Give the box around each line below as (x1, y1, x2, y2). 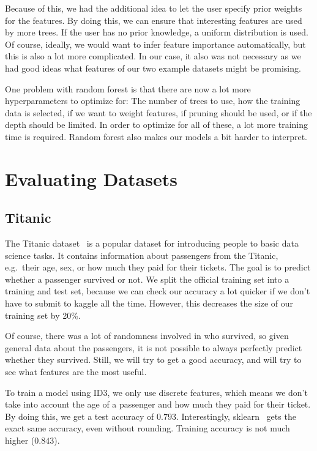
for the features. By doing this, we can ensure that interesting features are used (5, 13, 302, 26)
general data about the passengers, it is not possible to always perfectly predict (5, 341, 302, 354)
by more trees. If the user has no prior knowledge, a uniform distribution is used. (5, 26, 308, 39)
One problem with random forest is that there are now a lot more (5, 82, 251, 95)
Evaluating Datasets (5, 166, 177, 191)
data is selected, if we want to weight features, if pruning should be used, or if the (5, 106, 312, 119)
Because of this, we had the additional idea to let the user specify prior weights (5, 2, 302, 14)
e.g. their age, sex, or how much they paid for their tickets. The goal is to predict (5, 261, 311, 274)
